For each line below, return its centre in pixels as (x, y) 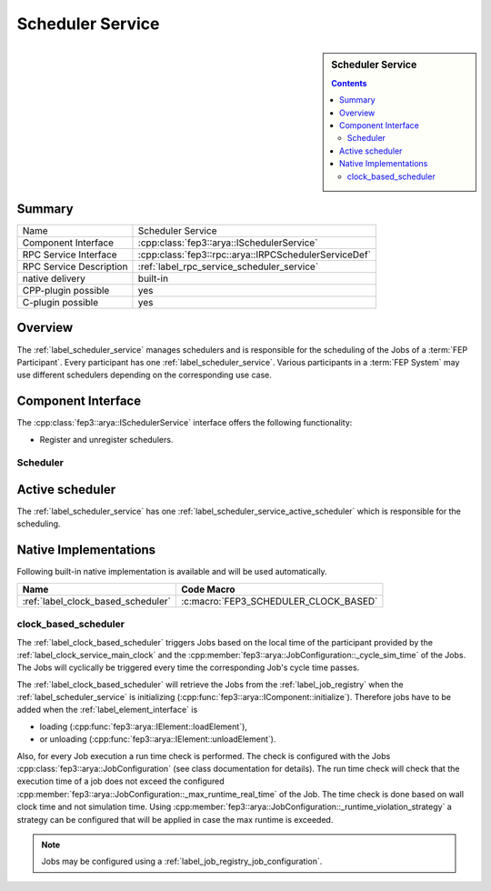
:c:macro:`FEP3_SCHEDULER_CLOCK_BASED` (279, 601)
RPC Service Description (75, 266)
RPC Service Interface (70, 255)
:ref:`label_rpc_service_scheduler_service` (228, 266)
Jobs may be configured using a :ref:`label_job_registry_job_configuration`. (182, 861)
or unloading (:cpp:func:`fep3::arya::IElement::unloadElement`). (158, 739)
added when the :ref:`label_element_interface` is (107, 710)
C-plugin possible (60, 303)
